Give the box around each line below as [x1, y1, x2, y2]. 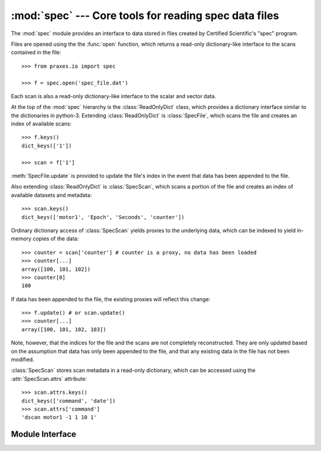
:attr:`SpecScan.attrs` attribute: [11, 375, 87, 382]
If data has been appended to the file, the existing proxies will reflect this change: [11, 295, 210, 303]
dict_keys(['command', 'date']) [21, 397, 116, 404]
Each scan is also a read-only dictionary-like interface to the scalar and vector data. [11, 92, 216, 99]
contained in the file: [11, 49, 62, 56]
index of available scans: [11, 120, 72, 127]
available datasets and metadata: [11, 191, 92, 199]
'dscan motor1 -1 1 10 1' [21, 414, 97, 421]
